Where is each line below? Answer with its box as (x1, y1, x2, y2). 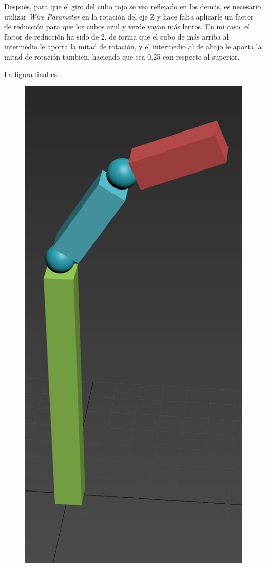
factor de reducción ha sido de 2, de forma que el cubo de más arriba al (4, 31, 229, 42)
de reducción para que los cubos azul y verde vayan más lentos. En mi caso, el (4, 21, 250, 32)
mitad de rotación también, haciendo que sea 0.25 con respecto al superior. (4, 51, 240, 62)
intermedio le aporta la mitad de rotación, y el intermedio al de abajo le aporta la (4, 41, 262, 52)
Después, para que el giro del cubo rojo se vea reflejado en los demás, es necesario (4, 1, 261, 11)
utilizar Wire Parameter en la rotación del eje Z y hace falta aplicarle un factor (4, 11, 254, 22)
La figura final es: (4, 68, 59, 79)
